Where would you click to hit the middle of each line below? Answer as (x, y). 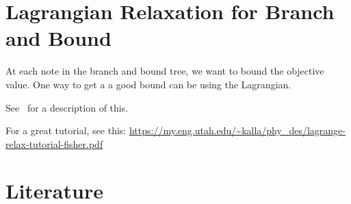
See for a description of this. (67, 107)
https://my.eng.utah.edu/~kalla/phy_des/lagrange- (237, 130)
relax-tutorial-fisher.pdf (54, 143)
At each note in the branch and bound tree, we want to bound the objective (165, 71)
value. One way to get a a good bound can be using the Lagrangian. (148, 84)
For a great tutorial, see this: (66, 130)
